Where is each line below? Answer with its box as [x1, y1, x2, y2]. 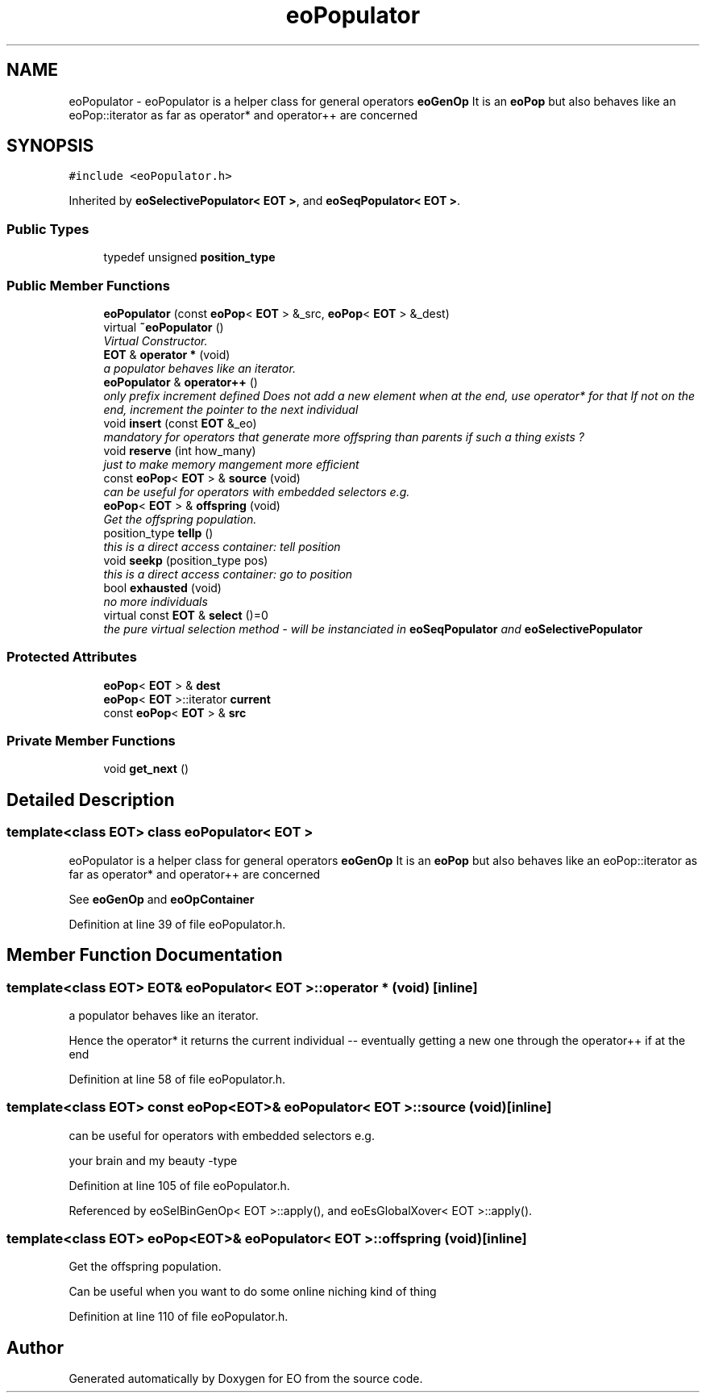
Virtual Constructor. [103, 333, 208, 348]
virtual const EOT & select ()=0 [103, 608, 268, 622]
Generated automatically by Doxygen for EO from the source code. [69, 1372, 423, 1386]
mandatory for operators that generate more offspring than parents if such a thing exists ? [103, 429, 584, 444]
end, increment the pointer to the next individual [103, 402, 359, 416]
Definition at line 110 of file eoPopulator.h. [69, 1309, 289, 1324]
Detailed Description [6, 789, 175, 810]
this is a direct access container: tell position [103, 539, 341, 553]
